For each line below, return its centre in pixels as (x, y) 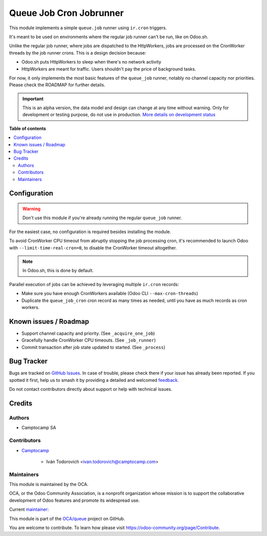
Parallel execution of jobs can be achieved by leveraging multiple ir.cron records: (94, 284)
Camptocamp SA (39, 428)
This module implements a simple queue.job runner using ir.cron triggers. (88, 28)
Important (33, 99)
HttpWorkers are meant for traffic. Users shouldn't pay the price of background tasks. (109, 69)
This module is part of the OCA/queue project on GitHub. (67, 519)
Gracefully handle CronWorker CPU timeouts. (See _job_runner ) (89, 340)
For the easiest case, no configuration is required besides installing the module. (90, 232)
